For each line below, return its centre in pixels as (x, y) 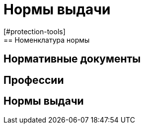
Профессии (34, 80)
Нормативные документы (72, 59)
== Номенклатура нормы (47, 40)
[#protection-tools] (35, 31)
